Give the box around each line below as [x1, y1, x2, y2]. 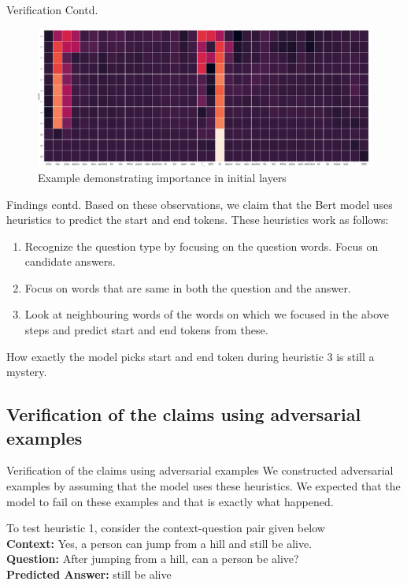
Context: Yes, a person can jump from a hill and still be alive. [6, 535, 313, 551]
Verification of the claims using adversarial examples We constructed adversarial [6, 462, 394, 479]
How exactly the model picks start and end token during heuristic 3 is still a [6, 348, 375, 364]
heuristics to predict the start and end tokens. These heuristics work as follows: [6, 211, 389, 228]
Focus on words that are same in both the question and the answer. [24, 279, 351, 296]
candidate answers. [24, 253, 116, 270]
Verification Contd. [6, 2, 98, 17]
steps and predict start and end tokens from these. [24, 322, 268, 338]
